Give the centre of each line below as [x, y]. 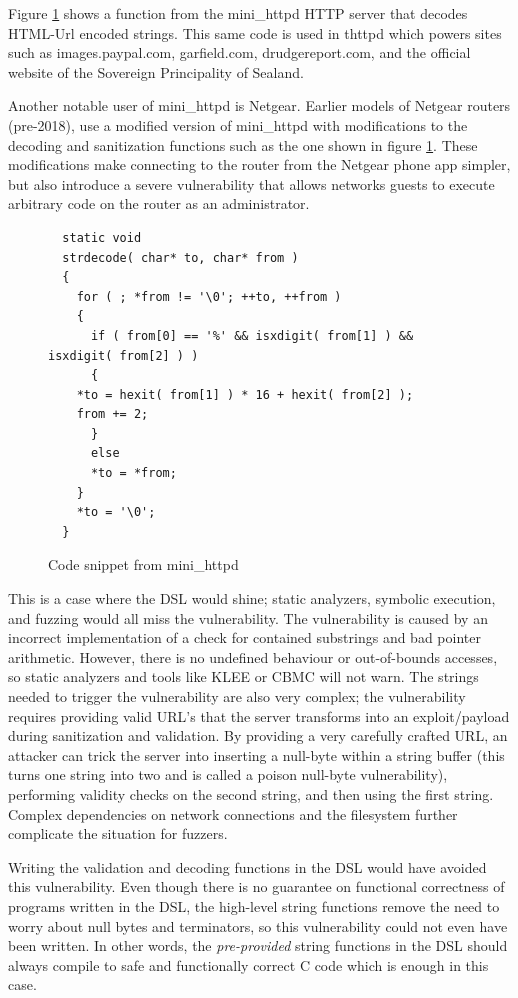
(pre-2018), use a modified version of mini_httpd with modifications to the [238, 124]
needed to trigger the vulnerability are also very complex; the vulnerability [237, 696]
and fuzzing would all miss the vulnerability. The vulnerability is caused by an [248, 617]
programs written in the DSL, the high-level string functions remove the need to [254, 905]
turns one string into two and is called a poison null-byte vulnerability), [228, 774]
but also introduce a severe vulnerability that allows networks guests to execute [251, 183]
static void [102, 237]
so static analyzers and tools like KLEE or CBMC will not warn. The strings [243, 676]
